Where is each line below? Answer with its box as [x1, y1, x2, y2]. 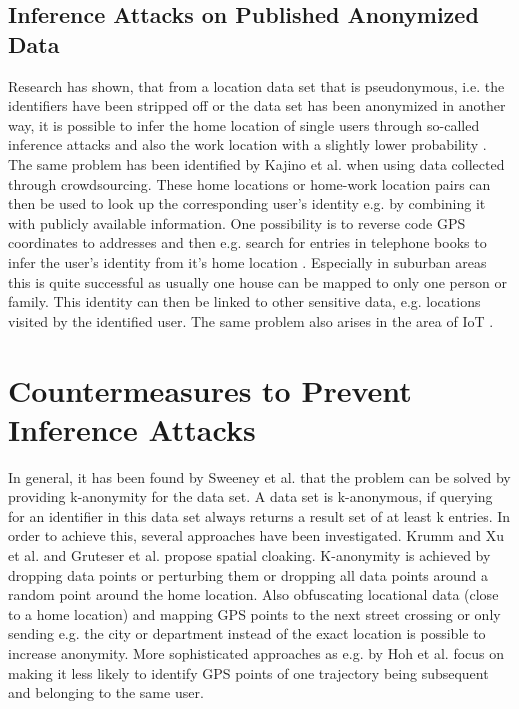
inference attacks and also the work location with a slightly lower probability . [8, 134, 487, 155]
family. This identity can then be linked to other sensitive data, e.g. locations [8, 291, 481, 312]
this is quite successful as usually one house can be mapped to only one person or [8, 271, 507, 292]
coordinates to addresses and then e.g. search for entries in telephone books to [8, 232, 487, 253]
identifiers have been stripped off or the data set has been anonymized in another [8, 95, 506, 116]
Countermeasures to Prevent [8, 369, 412, 410]
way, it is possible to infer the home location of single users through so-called [8, 114, 480, 135]
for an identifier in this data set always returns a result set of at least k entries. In [8, 505, 511, 526]
